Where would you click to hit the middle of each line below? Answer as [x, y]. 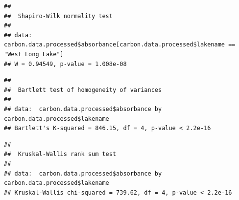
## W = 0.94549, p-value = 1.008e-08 [65, 64]
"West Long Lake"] [34, 54]
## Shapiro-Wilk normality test [58, 16]
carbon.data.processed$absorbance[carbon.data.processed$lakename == [120, 45]
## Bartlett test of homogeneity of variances [83, 90]
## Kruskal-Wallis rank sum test [60, 154]
